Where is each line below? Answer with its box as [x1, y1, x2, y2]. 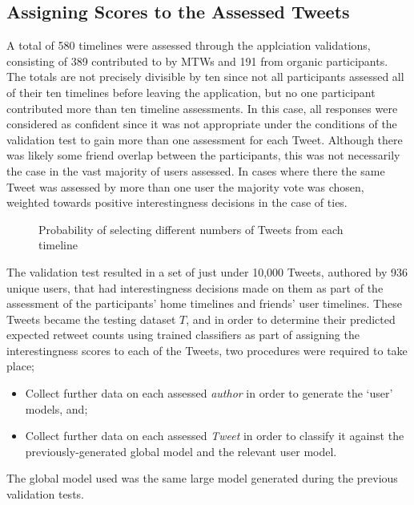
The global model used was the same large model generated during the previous [6, 470, 398, 487]
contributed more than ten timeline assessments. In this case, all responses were [6, 99, 398, 116]
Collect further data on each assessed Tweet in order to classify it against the [25, 427, 404, 444]
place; [6, 358, 34, 374]
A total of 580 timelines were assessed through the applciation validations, [6, 37, 371, 54]
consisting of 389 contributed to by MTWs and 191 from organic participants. [6, 52, 388, 69]
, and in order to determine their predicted [186, 310, 396, 327]
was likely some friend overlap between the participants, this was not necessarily [6, 147, 400, 164]
